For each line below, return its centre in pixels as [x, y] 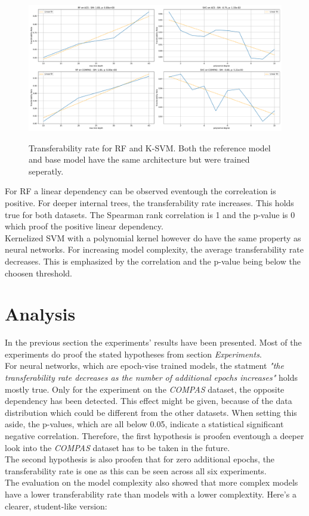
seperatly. [46, 171]
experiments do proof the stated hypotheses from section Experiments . [133, 354]
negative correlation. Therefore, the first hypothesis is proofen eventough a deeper [154, 436]
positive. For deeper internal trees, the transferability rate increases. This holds [149, 202]
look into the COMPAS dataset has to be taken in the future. [118, 447]
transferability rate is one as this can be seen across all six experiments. [136, 470]
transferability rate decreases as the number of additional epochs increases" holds [151, 377]
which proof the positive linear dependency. [84, 226]
